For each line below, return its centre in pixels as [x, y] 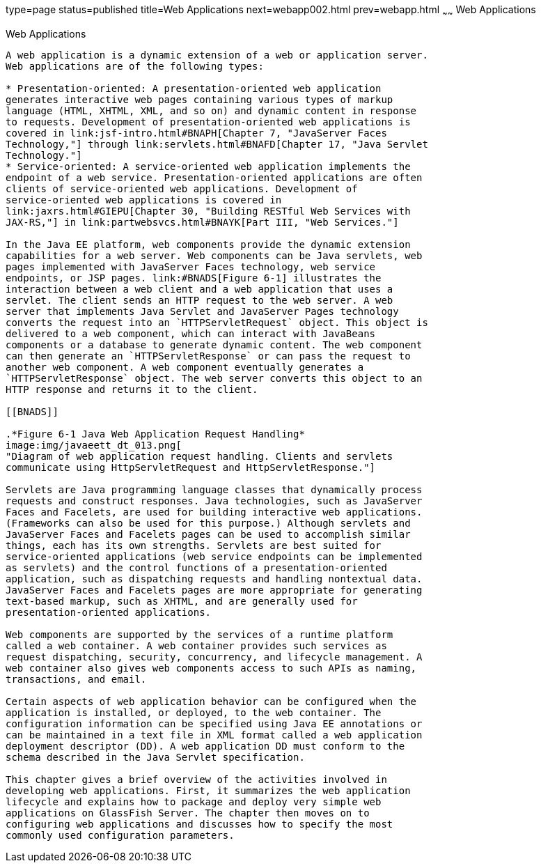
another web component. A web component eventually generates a [185, 367]
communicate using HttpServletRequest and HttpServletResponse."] [191, 467]
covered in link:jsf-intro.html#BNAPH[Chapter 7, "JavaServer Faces [196, 133]
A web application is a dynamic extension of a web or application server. [217, 55]
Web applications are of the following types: [135, 66]
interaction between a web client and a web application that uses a [199, 289]
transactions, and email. [76, 679]
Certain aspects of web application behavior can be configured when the [211, 701]
